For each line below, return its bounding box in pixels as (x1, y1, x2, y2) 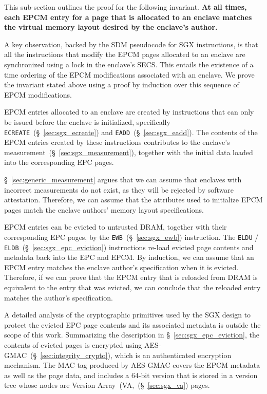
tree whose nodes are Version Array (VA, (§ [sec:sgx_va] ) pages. (4, 380, 210, 390)
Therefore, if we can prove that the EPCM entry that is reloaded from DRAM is (4, 272, 258, 283)
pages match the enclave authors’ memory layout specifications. (4, 204, 204, 215)
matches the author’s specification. (4, 292, 113, 303)
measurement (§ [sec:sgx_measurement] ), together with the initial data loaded (4, 146, 253, 157)
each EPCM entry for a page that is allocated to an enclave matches (4, 11, 252, 22)
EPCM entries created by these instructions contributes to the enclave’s (4, 137, 230, 147)
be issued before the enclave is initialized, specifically (4, 116, 170, 127)
